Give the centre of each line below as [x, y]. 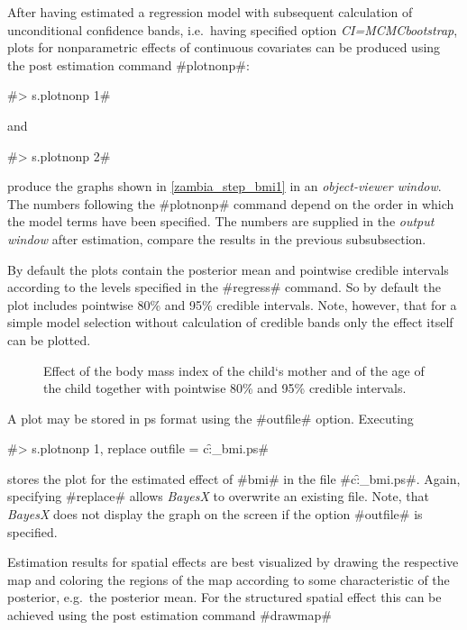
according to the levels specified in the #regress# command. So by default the [224, 287]
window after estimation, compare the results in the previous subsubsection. [217, 238]
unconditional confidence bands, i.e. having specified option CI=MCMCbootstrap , [233, 29]
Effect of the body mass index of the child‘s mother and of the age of [234, 370]
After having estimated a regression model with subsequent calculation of [210, 12]
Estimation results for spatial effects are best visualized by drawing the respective [233, 562]
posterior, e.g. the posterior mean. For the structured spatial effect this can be [224, 597]
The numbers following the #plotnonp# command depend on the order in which [231, 203]
